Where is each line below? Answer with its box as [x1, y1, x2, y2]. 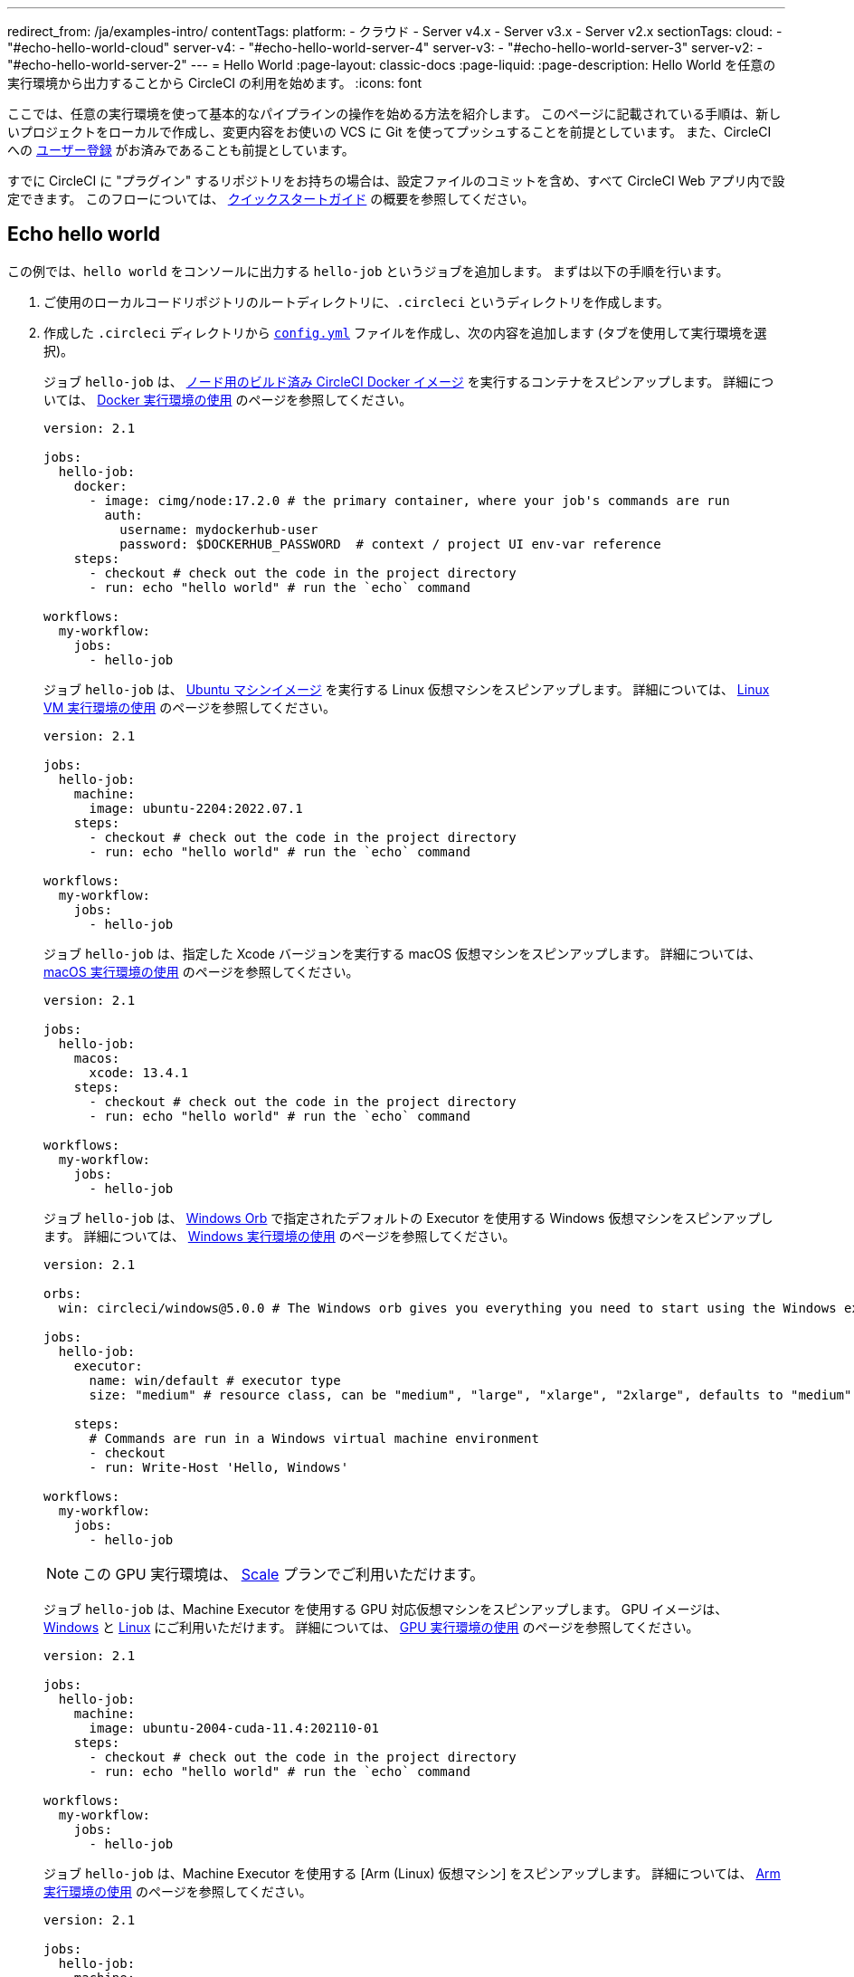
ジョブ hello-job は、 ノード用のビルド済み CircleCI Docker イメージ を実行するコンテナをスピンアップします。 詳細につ [43, 373, 774, 389]
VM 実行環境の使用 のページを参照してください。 [43, 699, 337, 715]
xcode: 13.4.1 [89, 1065, 189, 1080]
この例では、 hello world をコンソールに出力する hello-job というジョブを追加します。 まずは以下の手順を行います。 [7, 263, 729, 279]
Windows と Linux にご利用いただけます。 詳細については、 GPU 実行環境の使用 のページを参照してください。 [43, 1619, 699, 1635]
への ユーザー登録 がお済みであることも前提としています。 [7, 142, 355, 158]
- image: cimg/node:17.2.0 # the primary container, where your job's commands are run [89, 492, 730, 508]
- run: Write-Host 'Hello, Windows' [89, 1459, 349, 1475]
